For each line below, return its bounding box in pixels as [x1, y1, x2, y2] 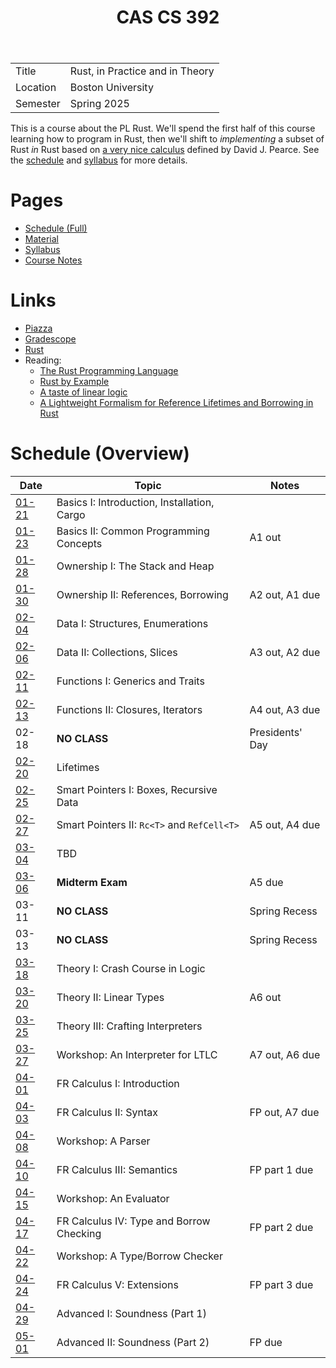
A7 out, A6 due [249, 1048, 321, 1061]
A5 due [249, 876, 284, 889]
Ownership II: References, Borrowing [56, 588, 229, 601]
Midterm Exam [56, 876, 128, 889]
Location [15, 81, 57, 95]
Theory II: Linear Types [56, 991, 165, 1004]
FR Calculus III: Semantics [56, 1163, 178, 1176]
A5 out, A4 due [249, 818, 321, 831]
